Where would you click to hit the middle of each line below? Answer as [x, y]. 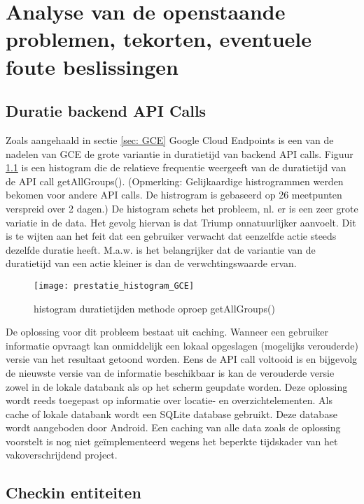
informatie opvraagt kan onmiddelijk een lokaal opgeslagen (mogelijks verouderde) [182, 345]
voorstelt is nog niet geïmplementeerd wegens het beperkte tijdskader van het [172, 441]
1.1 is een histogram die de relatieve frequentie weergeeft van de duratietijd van [176, 167]
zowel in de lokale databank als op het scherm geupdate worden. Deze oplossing [177, 386]
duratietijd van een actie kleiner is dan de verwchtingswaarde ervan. [151, 263]
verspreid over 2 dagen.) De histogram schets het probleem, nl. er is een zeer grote [182, 208]
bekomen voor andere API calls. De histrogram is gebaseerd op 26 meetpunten [174, 195]
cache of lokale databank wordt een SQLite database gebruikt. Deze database [171, 413]
